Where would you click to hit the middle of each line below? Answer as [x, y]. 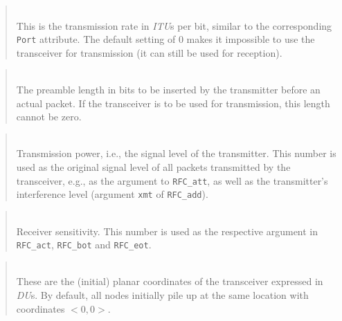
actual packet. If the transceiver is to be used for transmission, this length [173, 103]
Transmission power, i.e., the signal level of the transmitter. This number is [176, 153]
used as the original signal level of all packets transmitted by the [153, 167]
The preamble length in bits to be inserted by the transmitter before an [168, 90]
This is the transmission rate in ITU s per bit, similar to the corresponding [174, 25]
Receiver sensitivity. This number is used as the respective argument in [167, 231]
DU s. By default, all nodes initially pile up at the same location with [162, 294]
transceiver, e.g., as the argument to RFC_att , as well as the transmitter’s [172, 180]
